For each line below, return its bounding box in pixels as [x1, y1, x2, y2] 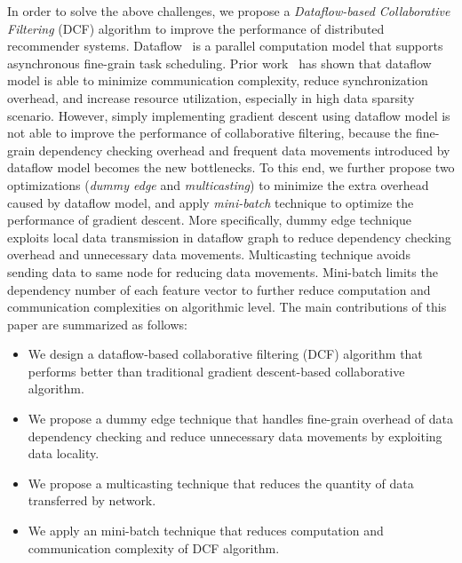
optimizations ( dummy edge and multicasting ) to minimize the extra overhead [7, 175, 429, 194]
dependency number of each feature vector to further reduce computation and [7, 280, 431, 298]
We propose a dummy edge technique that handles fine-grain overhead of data [28, 409, 454, 428]
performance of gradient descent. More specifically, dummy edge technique [7, 210, 411, 229]
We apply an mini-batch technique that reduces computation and [28, 521, 384, 540]
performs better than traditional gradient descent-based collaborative [28, 361, 405, 380]
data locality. [28, 444, 100, 463]
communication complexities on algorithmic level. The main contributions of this [7, 297, 447, 316]
